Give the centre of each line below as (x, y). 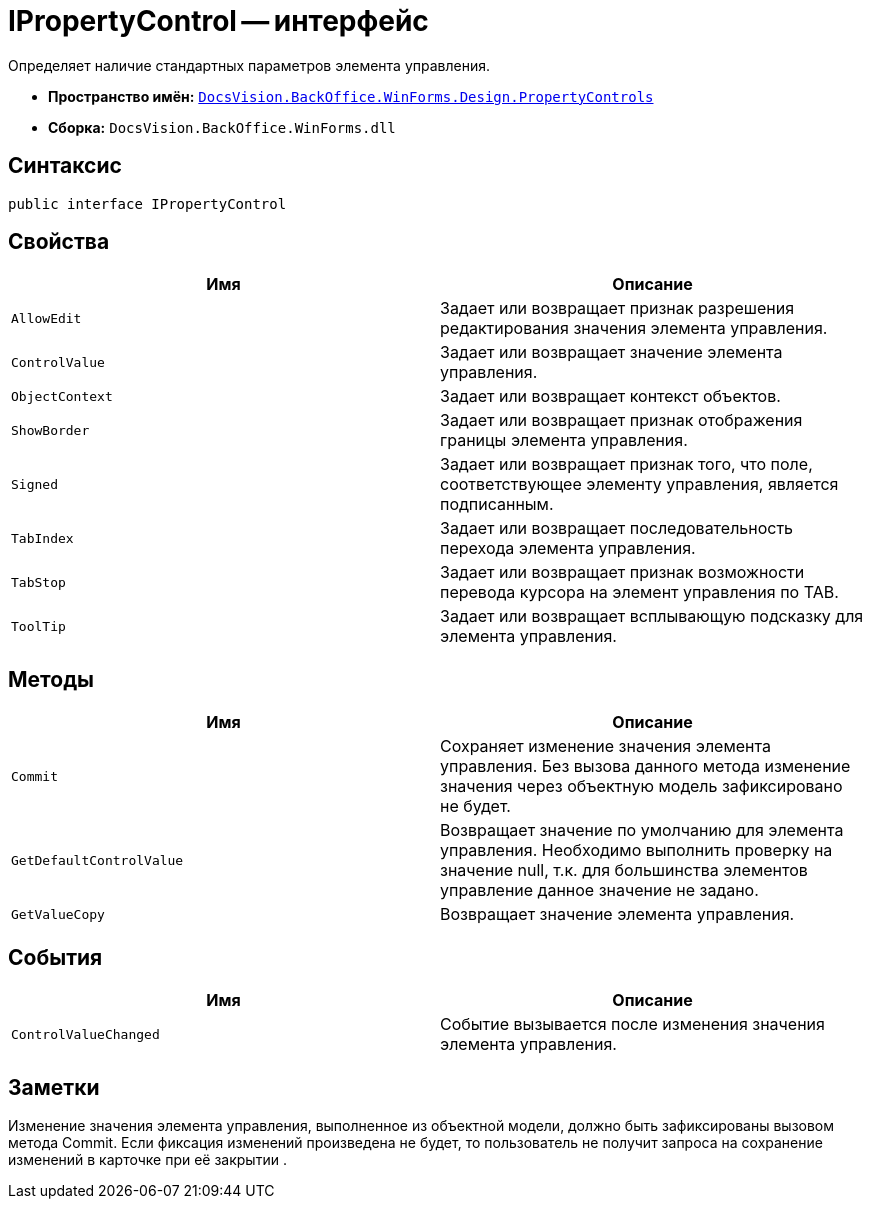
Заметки (54, 1087)
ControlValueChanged (85, 1034)
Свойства (59, 242)
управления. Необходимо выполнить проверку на (636, 850)
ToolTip (38, 626)
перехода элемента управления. (568, 548)
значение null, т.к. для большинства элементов (624, 870)
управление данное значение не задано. (599, 890)
